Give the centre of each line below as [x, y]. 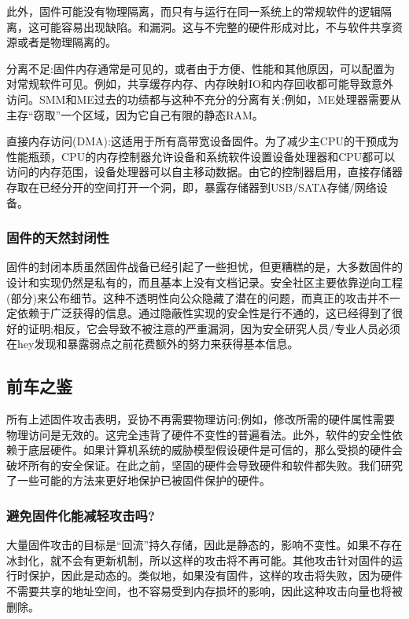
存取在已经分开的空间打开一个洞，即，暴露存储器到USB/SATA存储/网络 [192, 187]
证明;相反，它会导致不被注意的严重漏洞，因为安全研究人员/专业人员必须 [214, 328]
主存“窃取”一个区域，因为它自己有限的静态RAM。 [135, 114]
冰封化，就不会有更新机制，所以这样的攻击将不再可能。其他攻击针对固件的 [199, 560]
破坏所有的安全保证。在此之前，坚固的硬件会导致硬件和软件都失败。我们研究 [204, 465]
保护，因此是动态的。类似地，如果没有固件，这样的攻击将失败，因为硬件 [215, 575]
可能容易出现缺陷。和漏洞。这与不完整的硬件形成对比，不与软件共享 [215, 26]
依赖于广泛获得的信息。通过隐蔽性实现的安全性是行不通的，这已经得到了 [204, 313]
